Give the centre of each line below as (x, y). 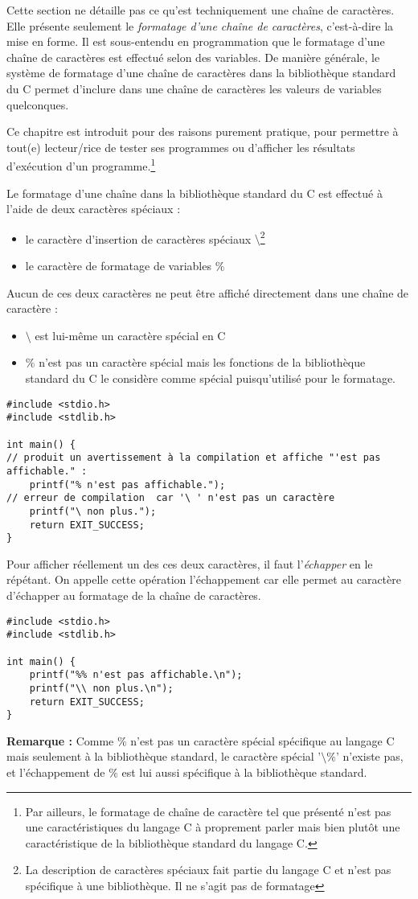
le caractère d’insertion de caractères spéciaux (138, 238)
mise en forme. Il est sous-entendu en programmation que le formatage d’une (196, 41)
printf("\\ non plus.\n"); (101, 688)
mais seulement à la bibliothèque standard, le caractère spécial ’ (164, 756)
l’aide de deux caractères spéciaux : (94, 209)
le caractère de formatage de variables (118, 266)
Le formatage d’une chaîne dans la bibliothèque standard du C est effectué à (195, 193)
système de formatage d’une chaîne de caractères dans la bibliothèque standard (201, 73)
